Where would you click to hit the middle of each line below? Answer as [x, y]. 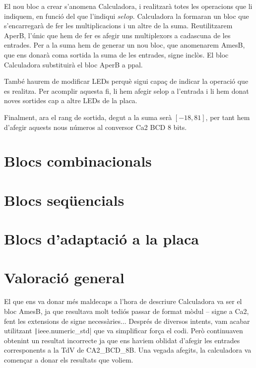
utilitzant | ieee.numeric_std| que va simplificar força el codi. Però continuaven [124, 331]
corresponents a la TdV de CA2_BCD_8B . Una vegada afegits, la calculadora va [128, 350]
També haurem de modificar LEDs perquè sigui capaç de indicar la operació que [126, 81]
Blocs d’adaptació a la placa [101, 239]
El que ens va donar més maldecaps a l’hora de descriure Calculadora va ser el [123, 301]
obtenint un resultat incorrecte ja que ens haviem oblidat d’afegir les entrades [122, 340]
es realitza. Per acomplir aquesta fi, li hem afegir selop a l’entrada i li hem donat [127, 91]
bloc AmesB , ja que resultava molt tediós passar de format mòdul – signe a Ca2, [127, 311]
